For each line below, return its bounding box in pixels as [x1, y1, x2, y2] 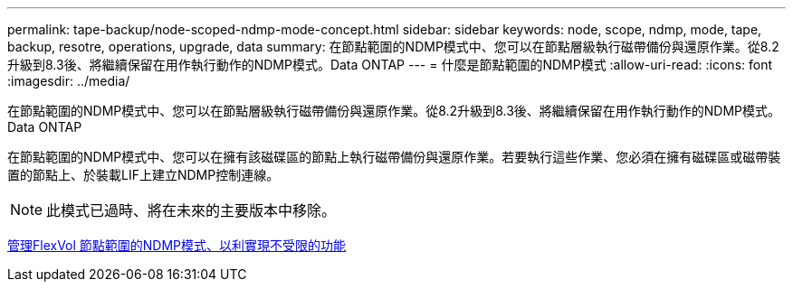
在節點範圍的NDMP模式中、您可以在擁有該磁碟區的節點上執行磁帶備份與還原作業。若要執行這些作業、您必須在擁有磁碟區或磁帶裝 [7, 149, 781, 164]
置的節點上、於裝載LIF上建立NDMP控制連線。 [7, 167, 280, 182]
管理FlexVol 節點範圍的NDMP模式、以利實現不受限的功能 [7, 238, 347, 253]
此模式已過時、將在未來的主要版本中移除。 [46, 201, 337, 219]
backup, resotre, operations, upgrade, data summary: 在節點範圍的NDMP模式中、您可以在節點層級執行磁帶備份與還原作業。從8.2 [7, 39, 779, 54]
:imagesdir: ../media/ [7, 73, 130, 89]
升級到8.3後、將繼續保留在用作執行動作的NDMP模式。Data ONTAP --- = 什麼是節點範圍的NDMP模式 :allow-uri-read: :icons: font [7, 57, 773, 72]
